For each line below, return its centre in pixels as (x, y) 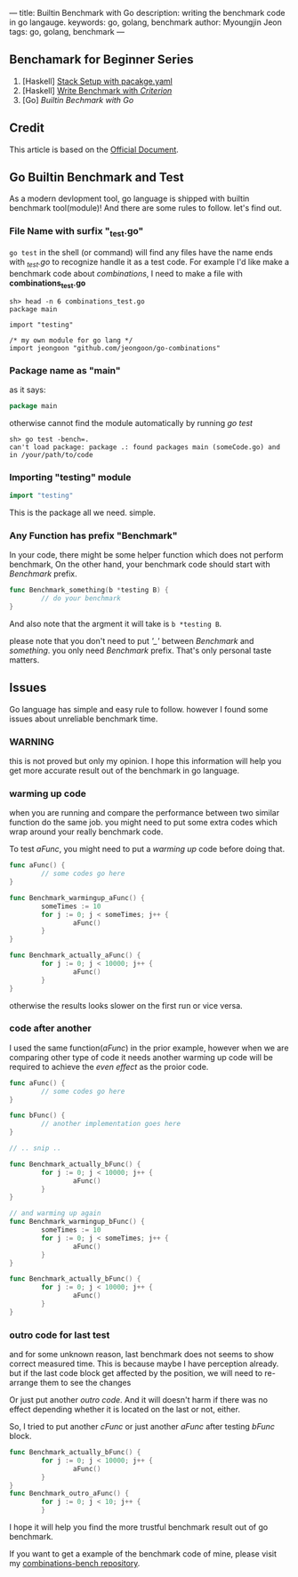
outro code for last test (60, 1335)
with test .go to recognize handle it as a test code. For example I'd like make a (149, 263)
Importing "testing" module (70, 477)
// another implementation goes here (111, 1124)
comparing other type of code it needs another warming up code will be (141, 1057)
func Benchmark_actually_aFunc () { (75, 955)
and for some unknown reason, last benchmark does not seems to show (141, 1355)
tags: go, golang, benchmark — (67, 32)
